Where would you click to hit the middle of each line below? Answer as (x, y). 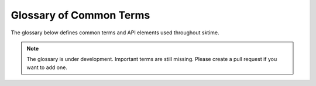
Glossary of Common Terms (80, 15)
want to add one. (47, 67)
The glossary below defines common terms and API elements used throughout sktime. (115, 33)
